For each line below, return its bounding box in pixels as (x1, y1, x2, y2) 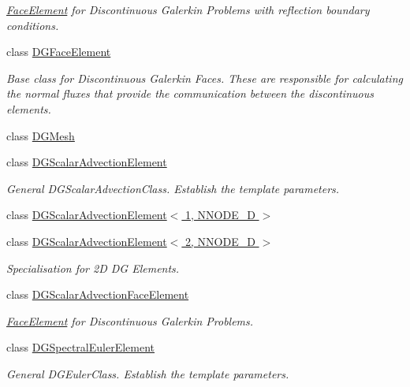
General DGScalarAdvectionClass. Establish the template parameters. (6, 180, 340, 196)
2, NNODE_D (185, 233, 255, 249)
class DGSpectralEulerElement (6, 339, 155, 355)
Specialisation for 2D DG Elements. (6, 259, 180, 276)
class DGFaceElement (6, 43, 111, 60)
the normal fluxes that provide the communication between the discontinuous (6, 85, 374, 102)
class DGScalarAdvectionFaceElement (6, 286, 189, 303)
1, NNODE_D (185, 207, 255, 223)
